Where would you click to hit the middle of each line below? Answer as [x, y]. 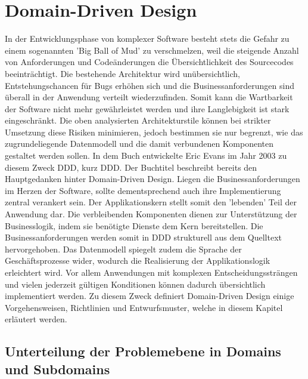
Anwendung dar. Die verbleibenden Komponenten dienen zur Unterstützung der [151, 214]
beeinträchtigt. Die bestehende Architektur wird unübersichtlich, [122, 73]
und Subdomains [57, 369]
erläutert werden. [36, 319]
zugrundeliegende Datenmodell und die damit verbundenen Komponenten [139, 144]
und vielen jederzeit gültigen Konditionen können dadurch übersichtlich [135, 284]
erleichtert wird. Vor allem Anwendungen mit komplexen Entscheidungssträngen [151, 272]
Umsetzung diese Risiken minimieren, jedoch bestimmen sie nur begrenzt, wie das [154, 132]
